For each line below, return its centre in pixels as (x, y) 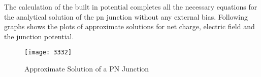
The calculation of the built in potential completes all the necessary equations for (131, 7)
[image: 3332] (48, 53)
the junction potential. (39, 36)
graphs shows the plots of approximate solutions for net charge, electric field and (129, 26)
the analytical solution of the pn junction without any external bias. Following (126, 16)
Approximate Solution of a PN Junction (87, 69)
